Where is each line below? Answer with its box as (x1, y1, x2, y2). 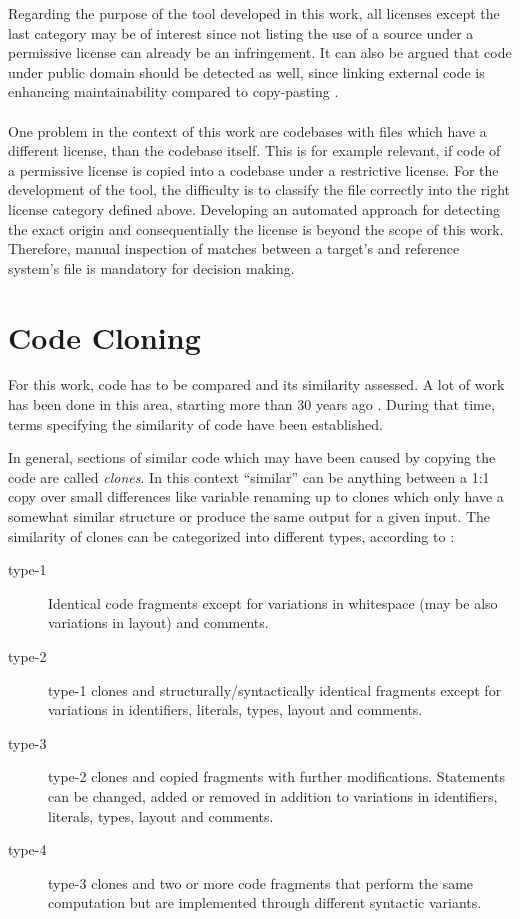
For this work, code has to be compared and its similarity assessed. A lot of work (8, 374, 505, 395)
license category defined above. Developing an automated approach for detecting (8, 198, 500, 219)
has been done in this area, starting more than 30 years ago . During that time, (8, 394, 495, 415)
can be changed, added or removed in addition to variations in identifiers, (48, 785, 498, 806)
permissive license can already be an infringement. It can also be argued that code (8, 42, 512, 63)
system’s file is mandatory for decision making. (8, 257, 295, 278)
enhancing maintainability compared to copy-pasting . (8, 81, 339, 102)
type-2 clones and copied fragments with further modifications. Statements (48, 766, 505, 787)
